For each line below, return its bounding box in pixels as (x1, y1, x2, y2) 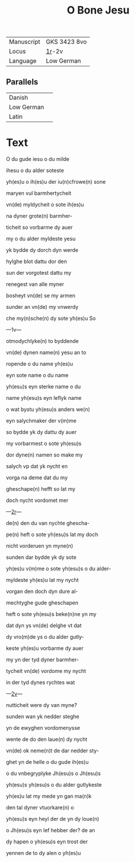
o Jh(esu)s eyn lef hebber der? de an (6, 826, 95, 834)
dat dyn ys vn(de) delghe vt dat (6, 622, 82, 629)
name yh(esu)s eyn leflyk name (6, 394, 82, 401)
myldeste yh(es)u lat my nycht (6, 576, 79, 583)
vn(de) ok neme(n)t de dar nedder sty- (6, 747, 99, 754)
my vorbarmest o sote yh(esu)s (6, 440, 82, 447)
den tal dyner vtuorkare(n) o (6, 804, 74, 811)
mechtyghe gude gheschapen (6, 599, 79, 606)
